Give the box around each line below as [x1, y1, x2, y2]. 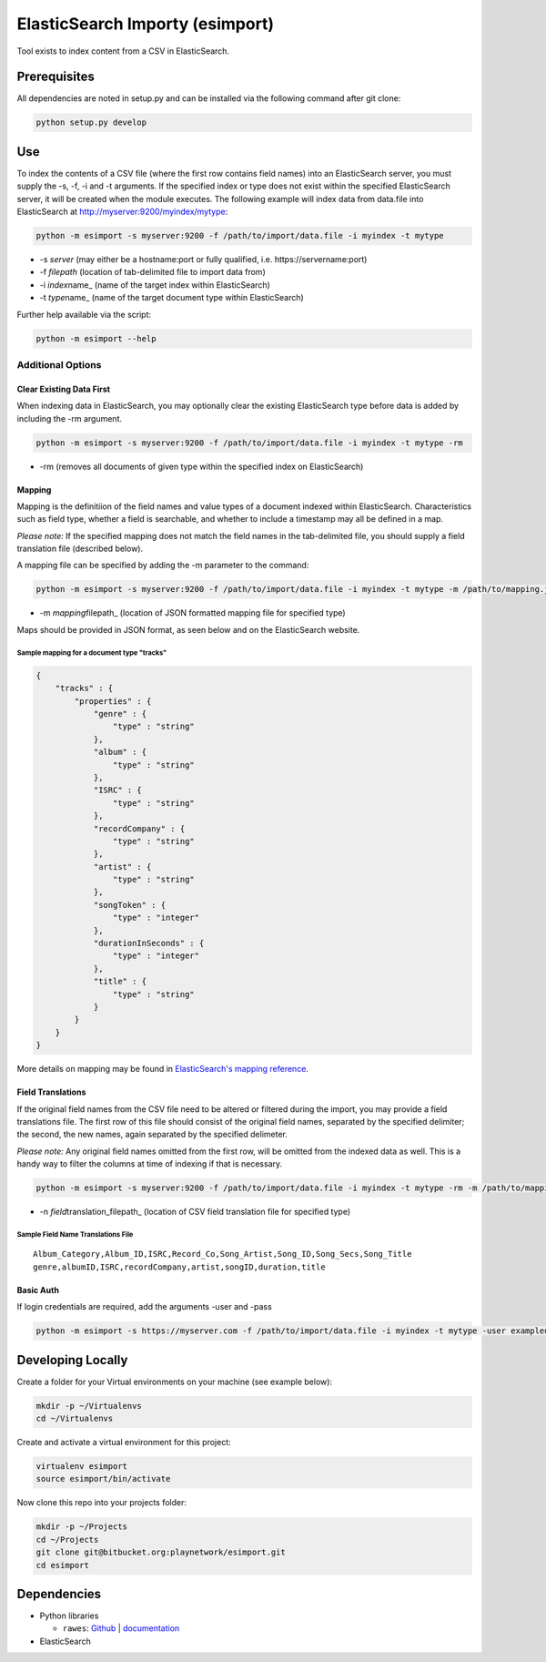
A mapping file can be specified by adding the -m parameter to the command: [16, 560, 309, 571]
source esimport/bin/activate [35, 1473, 171, 1484]
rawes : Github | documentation [62, 1623, 180, 1634]
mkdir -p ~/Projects [35, 1522, 127, 1532]
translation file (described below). [16, 543, 144, 555]
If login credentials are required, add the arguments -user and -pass [16, 1301, 272, 1312]
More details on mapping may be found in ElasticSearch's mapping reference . [16, 1064, 309, 1075]
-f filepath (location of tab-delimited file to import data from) [39, 267, 266, 278]
